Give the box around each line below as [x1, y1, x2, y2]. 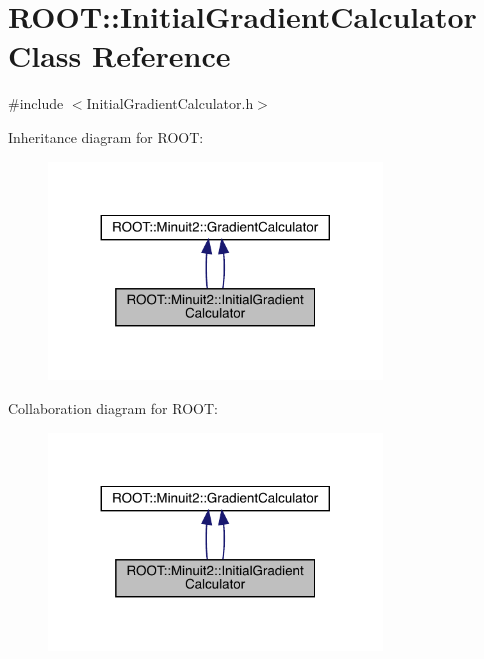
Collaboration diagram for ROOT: [8, 397, 218, 418]
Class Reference [8, 35, 231, 76]
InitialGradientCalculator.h [86, 93, 254, 114]
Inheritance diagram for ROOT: [8, 126, 204, 147]
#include [8, 93, 64, 114]
